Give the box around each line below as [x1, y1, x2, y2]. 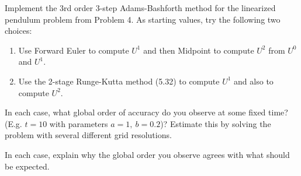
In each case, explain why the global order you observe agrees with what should [5, 148, 290, 160]
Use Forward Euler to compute [18, 44, 129, 56]
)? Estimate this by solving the [160, 117, 271, 129]
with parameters [49, 117, 108, 129]
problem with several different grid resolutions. [5, 129, 172, 141]
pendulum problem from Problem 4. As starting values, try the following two [5, 13, 281, 25]
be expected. [5, 160, 50, 172]
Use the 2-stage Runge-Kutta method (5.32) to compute [18, 75, 220, 87]
